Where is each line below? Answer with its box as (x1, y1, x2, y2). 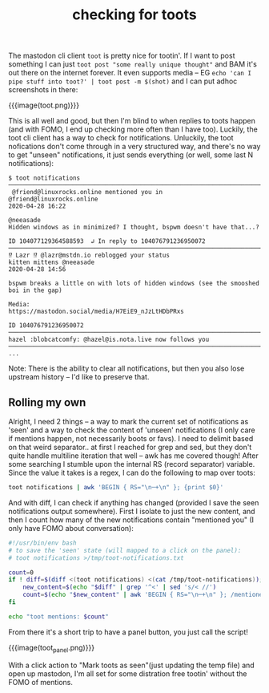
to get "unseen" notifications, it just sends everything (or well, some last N (8, 150, 254, 160)
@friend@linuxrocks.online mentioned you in (11, 188, 163, 197)
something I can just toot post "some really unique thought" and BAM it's (8, 59, 258, 69)
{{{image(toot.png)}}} (8, 100, 80, 110)
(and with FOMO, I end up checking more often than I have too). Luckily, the (8, 124, 258, 134)
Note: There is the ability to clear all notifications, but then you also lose (8, 363, 245, 374)
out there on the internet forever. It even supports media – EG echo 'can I (8, 68, 252, 78)
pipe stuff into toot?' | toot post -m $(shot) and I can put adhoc (8, 76, 238, 86)
